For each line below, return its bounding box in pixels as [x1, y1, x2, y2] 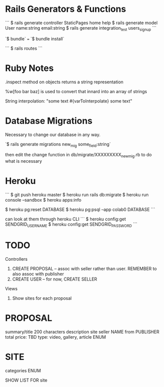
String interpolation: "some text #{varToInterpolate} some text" [5, 98, 132, 104]
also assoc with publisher [12, 271, 64, 277]
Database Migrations [5, 115, 93, 126]
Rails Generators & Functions [5, 3, 127, 15]
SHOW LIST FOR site [5, 377, 48, 383]
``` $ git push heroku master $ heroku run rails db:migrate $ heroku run [5, 192, 149, 198]
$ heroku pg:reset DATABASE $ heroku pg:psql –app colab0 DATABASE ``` [5, 207, 155, 212]
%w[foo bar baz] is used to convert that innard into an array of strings [5, 88, 147, 94]
